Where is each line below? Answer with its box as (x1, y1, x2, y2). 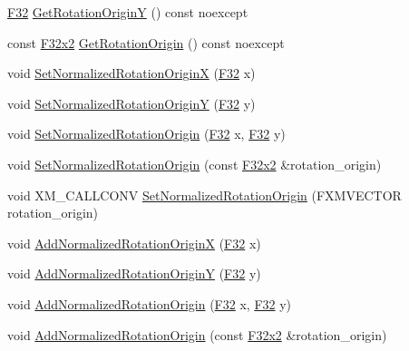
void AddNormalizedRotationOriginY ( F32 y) (7, 264, 261, 283)
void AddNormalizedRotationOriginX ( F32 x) (7, 233, 261, 252)
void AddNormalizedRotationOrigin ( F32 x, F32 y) (7, 294, 292, 313)
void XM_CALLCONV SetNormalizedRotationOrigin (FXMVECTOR (7, 185, 402, 204)
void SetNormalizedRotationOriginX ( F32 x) (7, 63, 256, 83)
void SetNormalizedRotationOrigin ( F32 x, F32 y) (7, 124, 286, 143)
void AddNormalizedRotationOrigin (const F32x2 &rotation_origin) (7, 325, 387, 344)
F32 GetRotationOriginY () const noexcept (7, 3, 248, 21)
